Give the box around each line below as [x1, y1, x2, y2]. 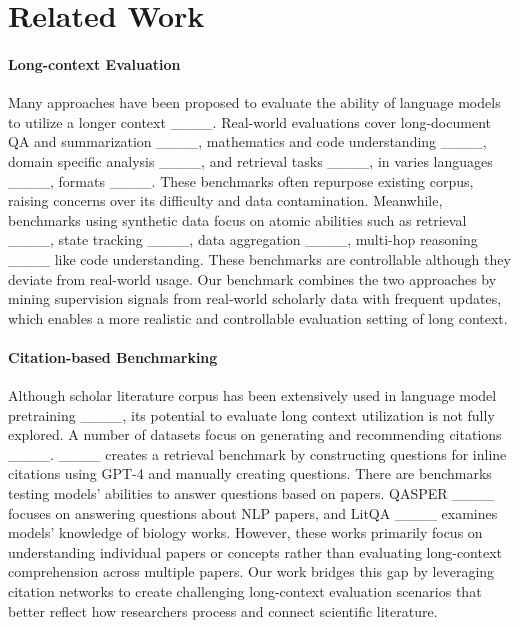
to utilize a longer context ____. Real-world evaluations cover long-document [8, 111, 491, 132]
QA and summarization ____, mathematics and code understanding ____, [8, 131, 487, 152]
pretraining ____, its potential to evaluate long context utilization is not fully [8, 404, 495, 425]
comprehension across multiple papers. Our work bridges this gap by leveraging [8, 561, 495, 582]
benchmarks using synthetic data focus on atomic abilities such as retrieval [8, 209, 467, 230]
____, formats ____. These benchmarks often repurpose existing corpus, [8, 170, 474, 191]
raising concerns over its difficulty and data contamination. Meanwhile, [8, 190, 443, 211]
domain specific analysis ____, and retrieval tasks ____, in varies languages [8, 150, 493, 171]
